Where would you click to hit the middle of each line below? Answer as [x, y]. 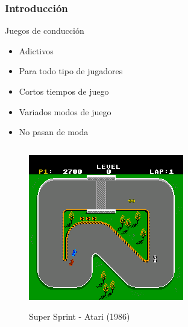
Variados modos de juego [65, 111]
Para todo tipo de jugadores [71, 71]
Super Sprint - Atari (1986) [80, 316]
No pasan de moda [54, 132]
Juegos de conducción [45, 30]
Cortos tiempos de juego [64, 91]
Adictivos [36, 50]
